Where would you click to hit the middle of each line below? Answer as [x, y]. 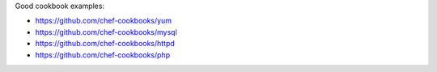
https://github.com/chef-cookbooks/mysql [106, 32]
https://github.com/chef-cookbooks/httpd [105, 44]
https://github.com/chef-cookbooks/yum [103, 21]
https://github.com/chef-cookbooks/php [102, 55]
